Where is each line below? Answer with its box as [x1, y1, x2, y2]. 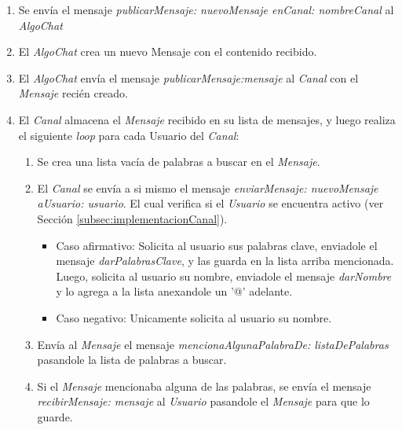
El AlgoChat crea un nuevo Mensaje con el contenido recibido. [18, 43, 317, 60]
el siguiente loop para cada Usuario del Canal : [18, 127, 239, 143]
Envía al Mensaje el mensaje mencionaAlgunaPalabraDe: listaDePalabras [37, 336, 389, 352]
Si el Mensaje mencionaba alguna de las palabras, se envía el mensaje [37, 377, 371, 394]
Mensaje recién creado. [18, 85, 129, 101]
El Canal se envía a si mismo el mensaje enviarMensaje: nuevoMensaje [37, 179, 378, 196]
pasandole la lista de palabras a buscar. [37, 351, 227, 368]
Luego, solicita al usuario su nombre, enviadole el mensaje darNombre [56, 267, 392, 284]
